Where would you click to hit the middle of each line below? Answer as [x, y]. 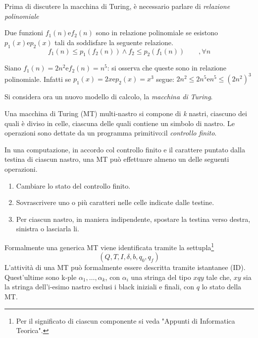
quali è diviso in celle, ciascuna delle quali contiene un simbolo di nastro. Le [120, 123]
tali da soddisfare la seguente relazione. [114, 42]
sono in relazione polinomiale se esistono [157, 33]
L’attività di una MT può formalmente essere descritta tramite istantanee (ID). [125, 267]
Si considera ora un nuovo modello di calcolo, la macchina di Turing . [109, 97]
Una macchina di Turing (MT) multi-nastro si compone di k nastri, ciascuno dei [126, 113]
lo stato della [222, 287]
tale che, [219, 277]
